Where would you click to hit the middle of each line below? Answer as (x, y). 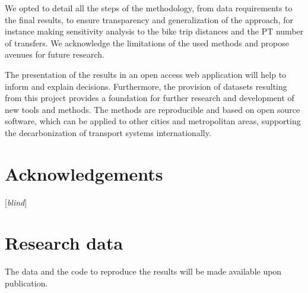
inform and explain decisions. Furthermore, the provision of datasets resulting (146, 86)
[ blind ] (16, 202)
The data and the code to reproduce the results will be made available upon (143, 271)
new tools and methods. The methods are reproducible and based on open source (153, 109)
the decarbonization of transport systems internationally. (108, 132)
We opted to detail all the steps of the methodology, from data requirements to (149, 8)
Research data (64, 243)
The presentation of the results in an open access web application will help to (146, 74)
